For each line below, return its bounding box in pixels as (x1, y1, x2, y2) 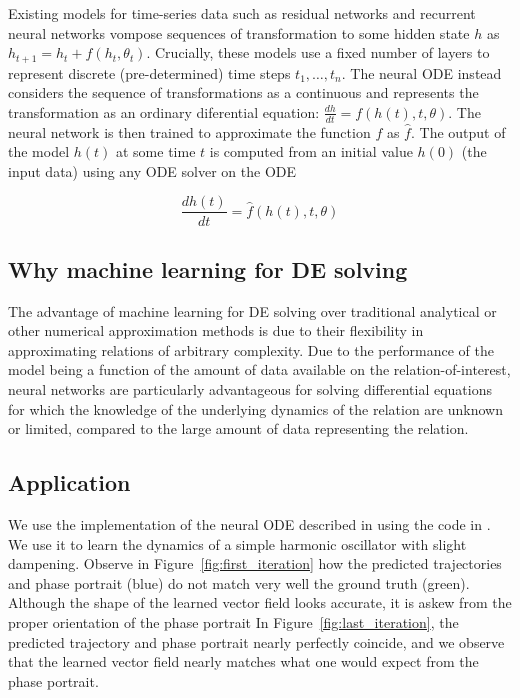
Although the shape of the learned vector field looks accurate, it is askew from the (8, 592, 512, 613)
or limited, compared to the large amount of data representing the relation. (8, 418, 469, 439)
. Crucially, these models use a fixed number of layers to (146, 42, 490, 63)
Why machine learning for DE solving (8, 253, 408, 284)
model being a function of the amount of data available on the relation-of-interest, (8, 359, 511, 380)
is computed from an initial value (209, 141, 413, 162)
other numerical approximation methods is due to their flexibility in (8, 320, 424, 341)
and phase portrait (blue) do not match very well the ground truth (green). (8, 572, 470, 593)
